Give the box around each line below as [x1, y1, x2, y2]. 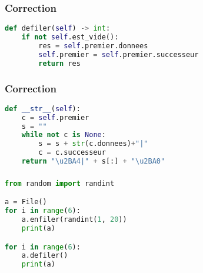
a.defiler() [21, 251, 68, 260]
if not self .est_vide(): [21, 33, 119, 42]
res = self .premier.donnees [38, 41, 148, 50]
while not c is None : [21, 131, 106, 139]
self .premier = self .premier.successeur [38, 50, 199, 59]
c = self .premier [21, 113, 89, 122]
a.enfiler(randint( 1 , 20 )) [21, 215, 127, 224]
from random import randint [5, 179, 115, 188]
